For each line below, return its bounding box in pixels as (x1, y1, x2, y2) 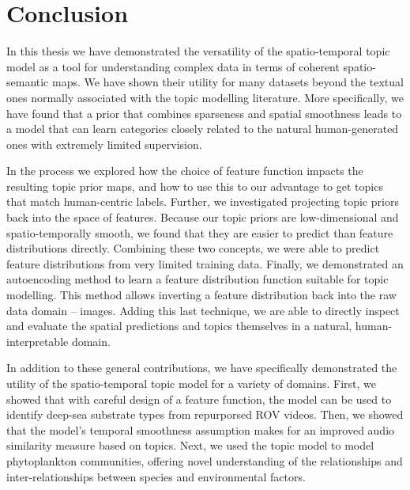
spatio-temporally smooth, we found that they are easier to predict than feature (6, 224, 393, 241)
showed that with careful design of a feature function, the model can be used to (6, 390, 392, 407)
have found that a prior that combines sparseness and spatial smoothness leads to (6, 104, 402, 121)
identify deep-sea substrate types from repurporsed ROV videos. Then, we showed (6, 406, 404, 423)
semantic (6, 74, 49, 90)
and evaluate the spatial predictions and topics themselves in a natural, (6, 317, 352, 334)
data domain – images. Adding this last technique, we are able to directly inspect (6, 302, 400, 318)
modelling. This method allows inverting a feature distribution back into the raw (6, 287, 397, 303)
